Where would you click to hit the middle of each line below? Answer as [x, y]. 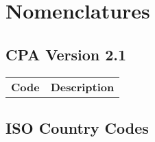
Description [82, 86]
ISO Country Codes [77, 127]
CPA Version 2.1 [66, 54]
